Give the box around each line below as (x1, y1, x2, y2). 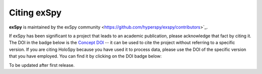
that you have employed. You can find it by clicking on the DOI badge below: (9, 53, 162, 59)
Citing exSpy (9, 7, 62, 18)
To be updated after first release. (9, 62, 75, 68)
